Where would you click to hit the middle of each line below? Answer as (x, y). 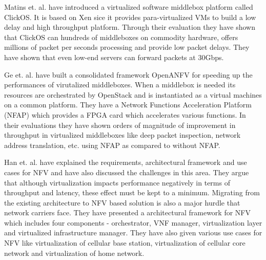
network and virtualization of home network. (74, 253)
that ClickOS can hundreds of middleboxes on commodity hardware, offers (121, 37)
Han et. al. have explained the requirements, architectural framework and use (126, 162)
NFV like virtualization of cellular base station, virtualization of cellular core (125, 243)
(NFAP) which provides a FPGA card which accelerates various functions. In (125, 114)
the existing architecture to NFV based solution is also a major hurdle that (122, 202)
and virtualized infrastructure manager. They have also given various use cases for (133, 233)
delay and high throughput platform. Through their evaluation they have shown (130, 27)
